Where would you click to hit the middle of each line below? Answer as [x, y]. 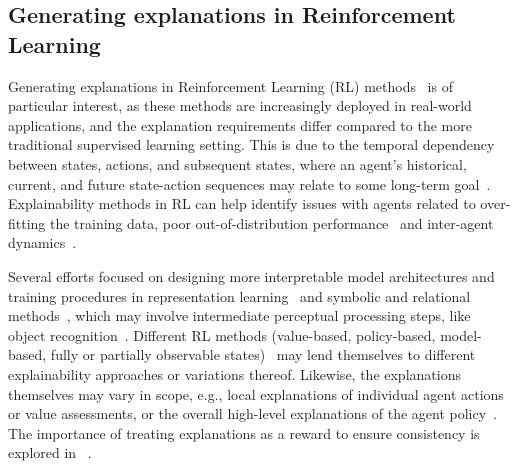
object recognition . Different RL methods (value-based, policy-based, [222, 334]
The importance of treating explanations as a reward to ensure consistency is [244, 432]
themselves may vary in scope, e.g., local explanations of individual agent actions [256, 393]
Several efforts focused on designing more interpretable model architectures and [251, 275]
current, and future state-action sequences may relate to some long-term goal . [249, 183]
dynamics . [42, 242]
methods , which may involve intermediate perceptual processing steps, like [239, 315]
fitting [27, 222]
